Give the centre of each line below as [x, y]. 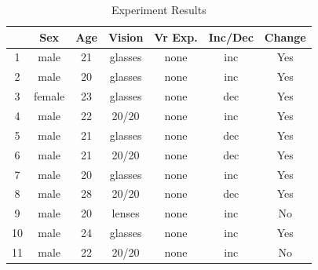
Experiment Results [159, 9]
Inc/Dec [231, 36]
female [49, 96]
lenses [126, 213]
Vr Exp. [176, 36]
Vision [126, 36]
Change [285, 36]
